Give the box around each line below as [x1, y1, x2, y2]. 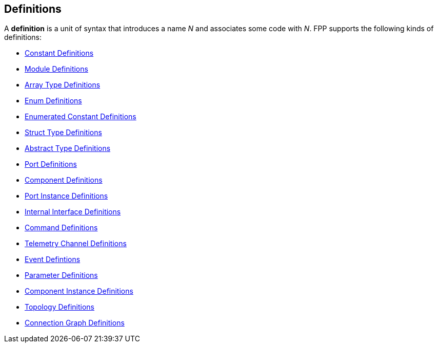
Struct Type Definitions [25, 128, 102, 137]
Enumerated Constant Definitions [25, 112, 136, 121]
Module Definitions [25, 64, 88, 74]
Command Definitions [25, 223, 98, 232]
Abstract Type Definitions [25, 144, 111, 153]
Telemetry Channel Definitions [25, 239, 127, 248]
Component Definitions [25, 176, 103, 185]
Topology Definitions [25, 302, 95, 312]
